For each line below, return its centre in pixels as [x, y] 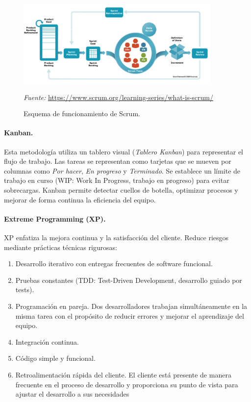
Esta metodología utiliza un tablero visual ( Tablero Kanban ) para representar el [124, 151]
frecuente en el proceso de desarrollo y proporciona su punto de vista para [127, 384]
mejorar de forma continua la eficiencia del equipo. [80, 199]
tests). [25, 289]
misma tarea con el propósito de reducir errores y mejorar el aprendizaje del [130, 315]
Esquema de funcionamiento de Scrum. [82, 113]
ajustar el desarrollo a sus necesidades [72, 394]
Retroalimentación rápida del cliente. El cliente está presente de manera [123, 374]
